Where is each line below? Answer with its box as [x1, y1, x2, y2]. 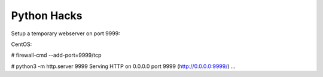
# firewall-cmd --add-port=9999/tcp [11, 51, 102, 59]
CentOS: [11, 41, 32, 48]
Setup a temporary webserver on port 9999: [11, 30, 120, 37]
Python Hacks [11, 9, 83, 22]
